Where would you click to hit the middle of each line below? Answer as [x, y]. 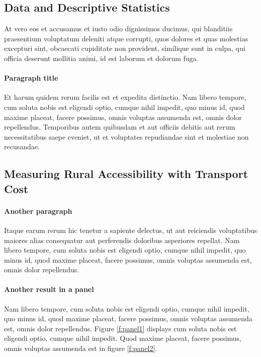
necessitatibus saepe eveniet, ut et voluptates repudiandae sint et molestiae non [126, 136]
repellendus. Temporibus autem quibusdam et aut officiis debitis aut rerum [120, 127]
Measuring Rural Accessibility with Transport [126, 174]
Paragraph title [31, 78]
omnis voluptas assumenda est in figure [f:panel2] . [81, 348]
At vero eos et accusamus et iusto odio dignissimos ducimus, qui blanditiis [118, 28]
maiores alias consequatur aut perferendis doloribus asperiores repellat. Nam [122, 240]
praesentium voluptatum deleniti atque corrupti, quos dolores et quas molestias [126, 38]
